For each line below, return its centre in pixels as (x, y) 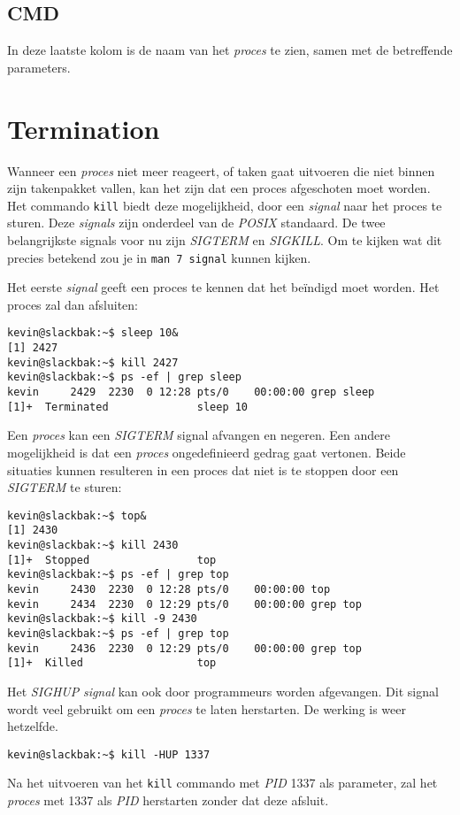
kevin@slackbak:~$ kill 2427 (93, 362)
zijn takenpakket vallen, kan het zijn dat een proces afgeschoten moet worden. (219, 188)
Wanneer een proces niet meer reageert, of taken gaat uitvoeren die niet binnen (221, 170)
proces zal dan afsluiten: (73, 304)
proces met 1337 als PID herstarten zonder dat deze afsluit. (168, 800)
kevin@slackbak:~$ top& (77, 515)
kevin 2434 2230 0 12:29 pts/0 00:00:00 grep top (184, 604)
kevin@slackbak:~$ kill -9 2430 (102, 619)
